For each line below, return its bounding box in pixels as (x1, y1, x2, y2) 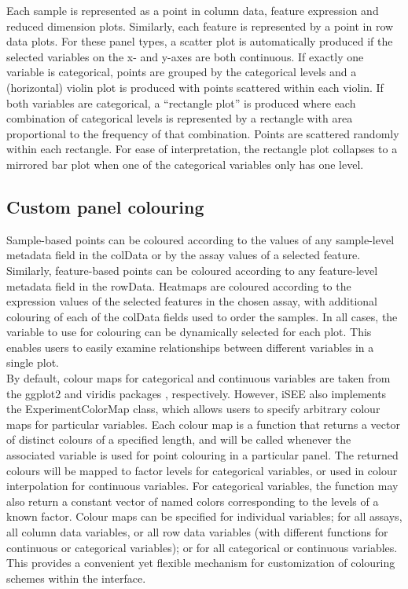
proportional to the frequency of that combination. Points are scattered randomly (6, 125, 399, 141)
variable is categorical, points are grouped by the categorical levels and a (6, 64, 357, 80)
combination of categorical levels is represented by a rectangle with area (6, 110, 353, 126)
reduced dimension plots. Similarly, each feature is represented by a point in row (6, 17, 394, 34)
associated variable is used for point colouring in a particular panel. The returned (6, 447, 399, 463)
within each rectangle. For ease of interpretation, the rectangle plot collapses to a (6, 141, 398, 157)
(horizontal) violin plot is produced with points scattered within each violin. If (6, 79, 384, 95)
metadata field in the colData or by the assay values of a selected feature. (6, 247, 361, 263)
